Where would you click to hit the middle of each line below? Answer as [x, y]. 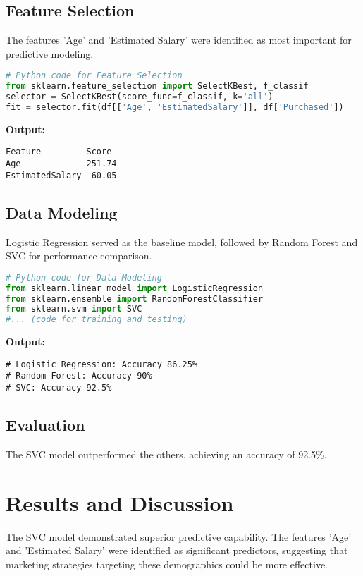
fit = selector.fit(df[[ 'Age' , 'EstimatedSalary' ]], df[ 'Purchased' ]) [175, 108]
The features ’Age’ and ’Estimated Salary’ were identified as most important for [179, 40]
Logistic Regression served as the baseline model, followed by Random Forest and [182, 241]
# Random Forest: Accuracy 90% [79, 376]
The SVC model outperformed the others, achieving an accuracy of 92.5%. [166, 454]
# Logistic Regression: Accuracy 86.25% [102, 364]
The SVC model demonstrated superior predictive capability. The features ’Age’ [179, 536]
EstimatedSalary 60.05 [61, 175]
